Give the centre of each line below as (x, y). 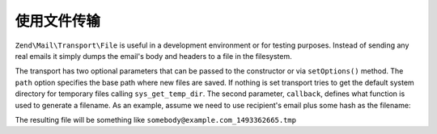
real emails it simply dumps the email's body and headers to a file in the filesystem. (153, 56)
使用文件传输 (58, 21)
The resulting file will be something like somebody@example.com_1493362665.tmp (156, 119)
